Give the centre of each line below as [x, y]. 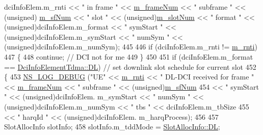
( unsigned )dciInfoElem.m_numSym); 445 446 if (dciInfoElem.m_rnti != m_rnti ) [131, 47]
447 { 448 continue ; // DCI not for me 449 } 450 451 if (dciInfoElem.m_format [129, 56]
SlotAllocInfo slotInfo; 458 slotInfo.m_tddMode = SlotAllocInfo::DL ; [112, 127]
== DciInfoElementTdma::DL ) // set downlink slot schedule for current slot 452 [130, 66]
